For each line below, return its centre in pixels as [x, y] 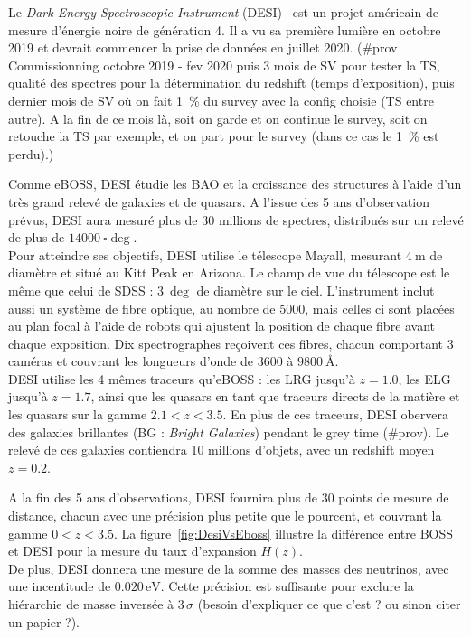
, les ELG [424, 378]
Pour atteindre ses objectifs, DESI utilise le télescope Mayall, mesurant [205, 254]
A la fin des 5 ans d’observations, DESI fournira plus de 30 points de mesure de [229, 497]
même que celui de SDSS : [81, 290]
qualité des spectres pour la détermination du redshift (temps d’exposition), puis [231, 83]
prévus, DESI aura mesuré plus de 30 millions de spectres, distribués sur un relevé [236, 219]
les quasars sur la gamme [78, 414]
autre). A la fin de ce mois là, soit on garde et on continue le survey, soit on [218, 118]
